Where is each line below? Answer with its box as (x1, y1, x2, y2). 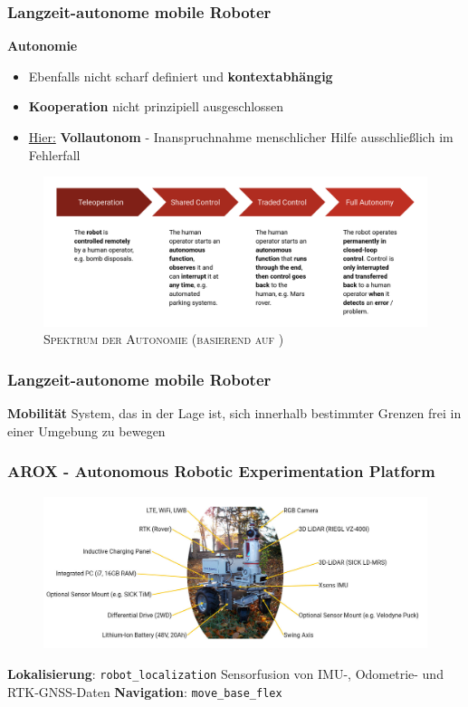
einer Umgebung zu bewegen (7, 421, 166, 440)
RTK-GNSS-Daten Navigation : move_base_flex (7, 682, 282, 701)
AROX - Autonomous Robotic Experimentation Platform (7, 460, 435, 482)
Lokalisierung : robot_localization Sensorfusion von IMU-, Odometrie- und (7, 664, 444, 683)
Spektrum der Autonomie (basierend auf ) (43, 330, 284, 349)
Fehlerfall (28, 145, 81, 164)
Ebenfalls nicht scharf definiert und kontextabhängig (28, 66, 333, 85)
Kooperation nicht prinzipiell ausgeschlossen (28, 97, 284, 116)
